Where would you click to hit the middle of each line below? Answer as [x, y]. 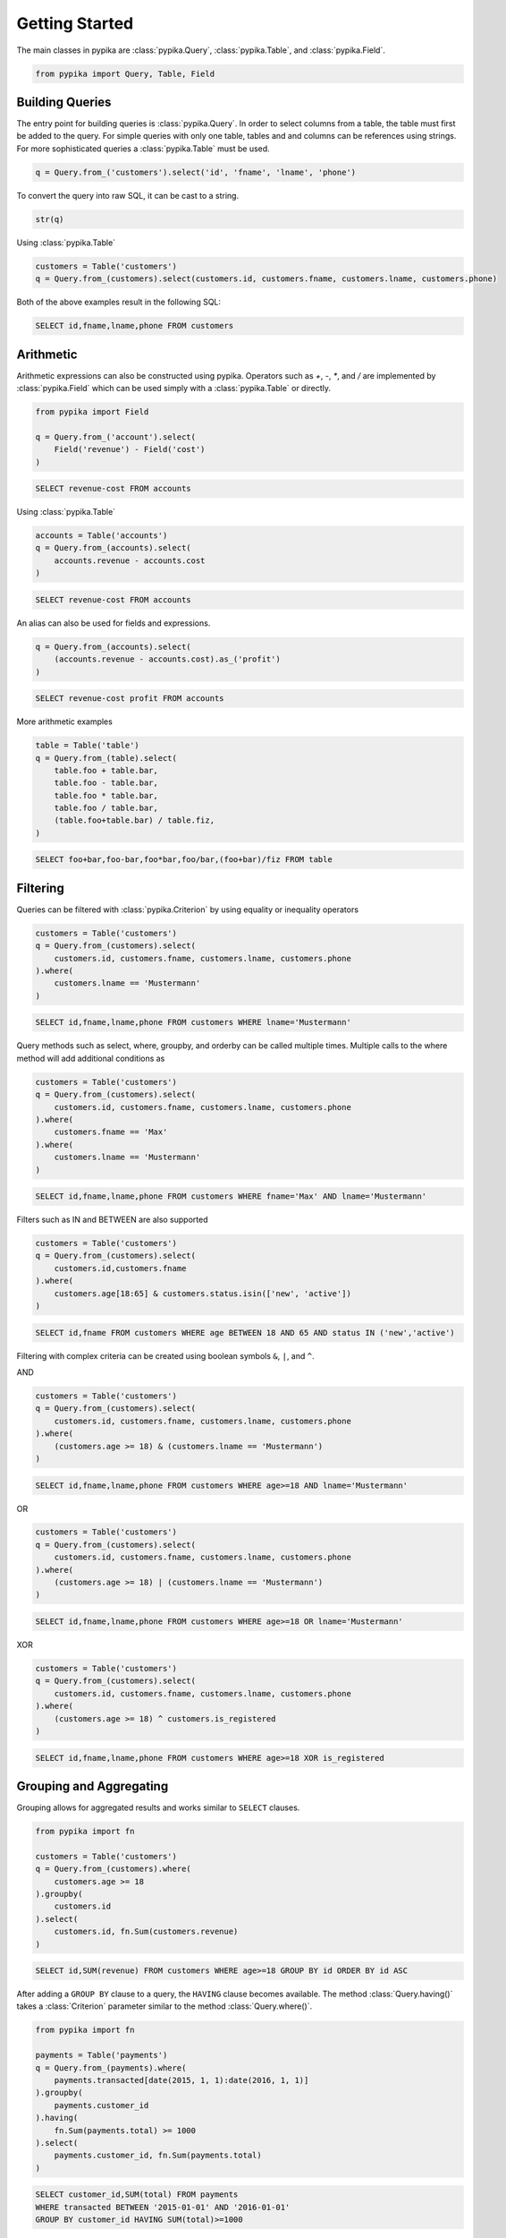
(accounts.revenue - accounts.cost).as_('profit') [167, 659]
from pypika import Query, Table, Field [125, 73]
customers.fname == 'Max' [111, 1132]
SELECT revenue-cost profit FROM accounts [130, 699]
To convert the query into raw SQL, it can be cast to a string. [128, 195]
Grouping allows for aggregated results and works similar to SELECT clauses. [158, 1807]
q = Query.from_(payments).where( [111, 2067]
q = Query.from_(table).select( [106, 758]
